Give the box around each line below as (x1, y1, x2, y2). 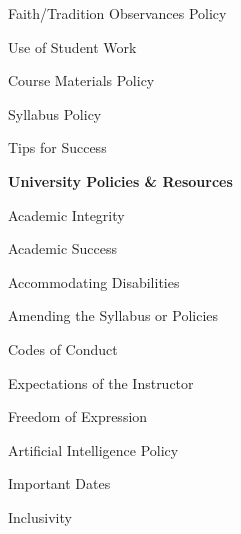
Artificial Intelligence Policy (8, 439, 179, 460)
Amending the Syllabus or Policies (8, 305, 219, 326)
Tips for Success (8, 137, 107, 158)
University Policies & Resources (8, 170, 233, 191)
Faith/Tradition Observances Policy (8, 3, 227, 23)
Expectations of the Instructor (8, 372, 194, 393)
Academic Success (8, 238, 118, 259)
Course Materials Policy (8, 70, 155, 91)
